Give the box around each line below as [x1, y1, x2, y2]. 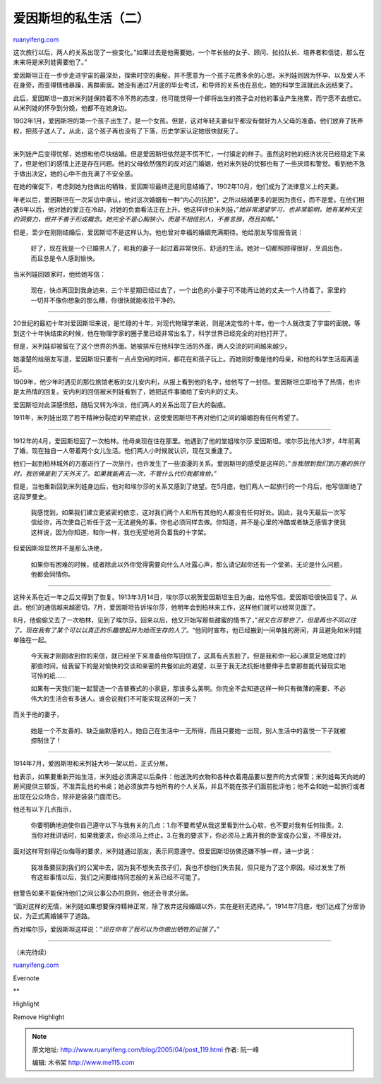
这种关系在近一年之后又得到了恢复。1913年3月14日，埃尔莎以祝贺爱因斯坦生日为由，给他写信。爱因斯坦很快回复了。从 [13, 593, 358, 601]
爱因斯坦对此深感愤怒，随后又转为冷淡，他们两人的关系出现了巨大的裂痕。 [13, 400, 229, 409]
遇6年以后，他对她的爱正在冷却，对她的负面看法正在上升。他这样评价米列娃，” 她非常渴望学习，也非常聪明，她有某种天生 [13, 205, 363, 214]
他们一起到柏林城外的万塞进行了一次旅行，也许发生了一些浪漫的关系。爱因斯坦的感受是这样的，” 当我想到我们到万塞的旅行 [13, 459, 365, 468]
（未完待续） [13, 948, 51, 956]
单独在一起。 [13, 635, 51, 644]
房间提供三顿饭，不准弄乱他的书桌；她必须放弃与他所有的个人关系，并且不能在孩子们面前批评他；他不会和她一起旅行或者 [13, 782, 365, 790]
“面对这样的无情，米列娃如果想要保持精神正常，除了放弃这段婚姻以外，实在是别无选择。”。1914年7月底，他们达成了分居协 [13, 902, 366, 910]
